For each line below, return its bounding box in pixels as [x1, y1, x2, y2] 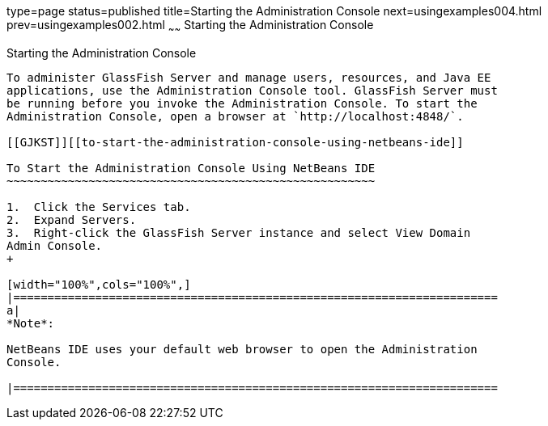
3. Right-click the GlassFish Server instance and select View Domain [6, 226, 471, 239]
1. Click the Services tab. [6, 200, 191, 213]
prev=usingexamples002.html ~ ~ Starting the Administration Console [6, 18, 374, 35]
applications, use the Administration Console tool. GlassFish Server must [6, 83, 498, 97]
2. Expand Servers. [6, 213, 137, 226]
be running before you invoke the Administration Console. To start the [6, 96, 478, 110]
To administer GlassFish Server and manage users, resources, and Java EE [6, 70, 491, 84]
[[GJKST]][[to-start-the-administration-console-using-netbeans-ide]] [6, 135, 464, 149]
